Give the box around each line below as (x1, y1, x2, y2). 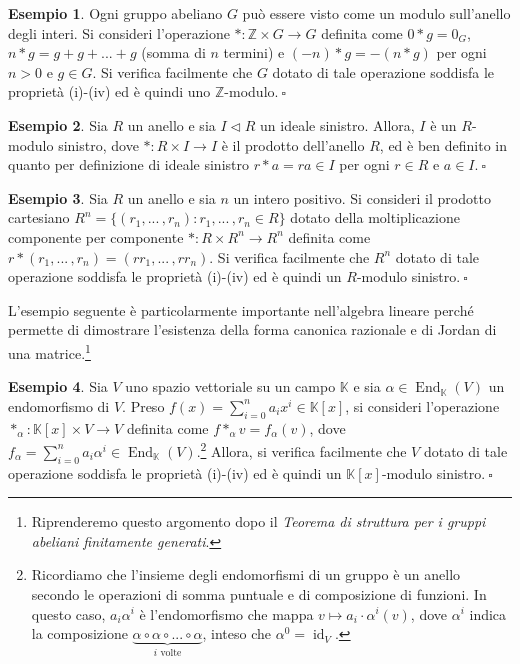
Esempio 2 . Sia (8, 114, 108, 135)
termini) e (223, 42, 285, 63)
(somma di (141, 42, 206, 63)
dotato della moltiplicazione (290, 207, 460, 228)
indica (469, 603, 507, 624)
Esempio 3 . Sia (8, 187, 108, 208)
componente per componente (8, 226, 184, 247)
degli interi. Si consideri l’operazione (8, 22, 230, 43)
